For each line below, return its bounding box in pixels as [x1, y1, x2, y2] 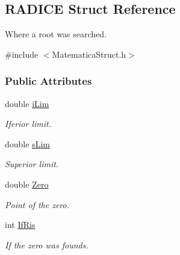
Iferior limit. [5, 117, 51, 130]
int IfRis [5, 218, 36, 231]
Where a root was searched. [5, 28, 107, 40]
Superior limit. [5, 158, 59, 170]
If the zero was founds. [5, 238, 88, 251]
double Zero [5, 177, 49, 190]
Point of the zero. [5, 198, 70, 210]
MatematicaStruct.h [52, 48, 126, 60]
